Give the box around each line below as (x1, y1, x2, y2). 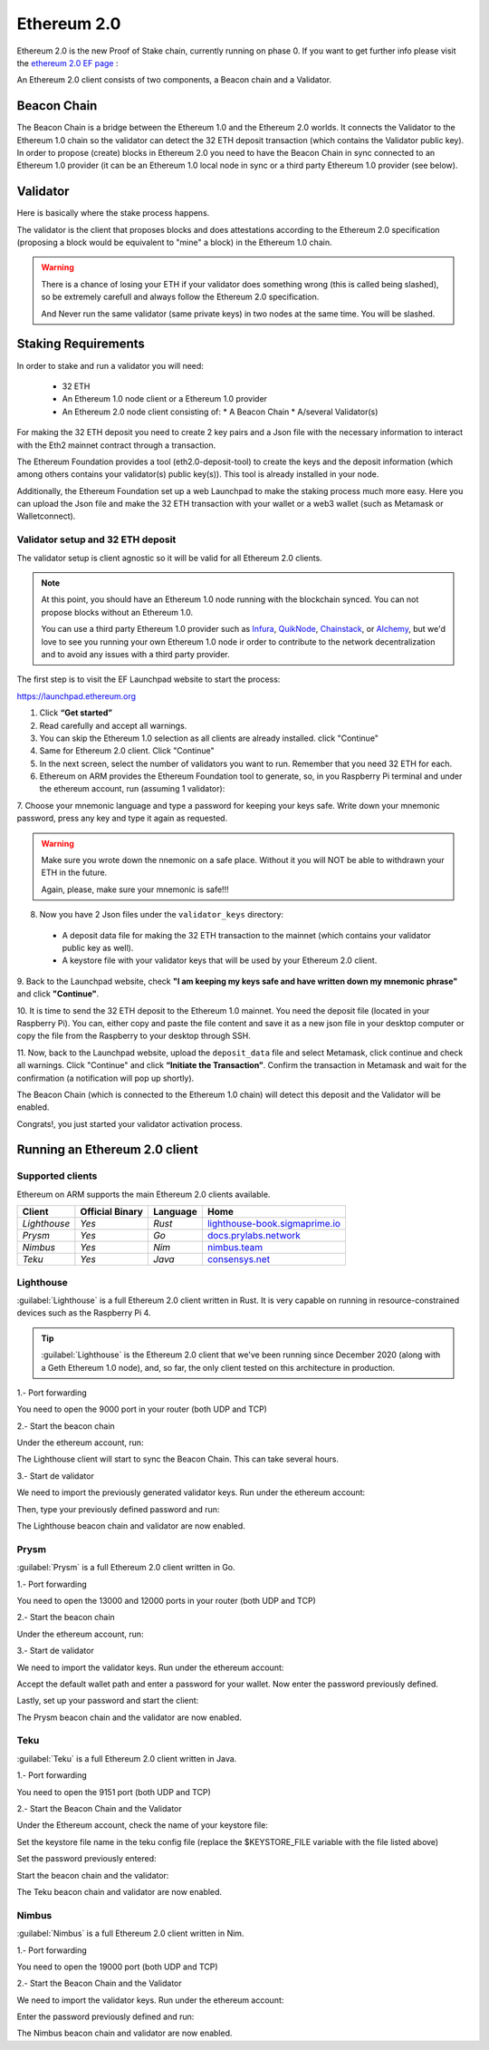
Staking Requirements (16, 336, 145, 352)
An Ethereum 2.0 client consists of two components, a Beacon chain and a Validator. (16, 74, 332, 85)
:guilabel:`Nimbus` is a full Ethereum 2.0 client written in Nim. (16, 1928, 244, 1939)
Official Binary (80, 1206, 144, 1219)
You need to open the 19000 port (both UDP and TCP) (16, 1961, 218, 1972)
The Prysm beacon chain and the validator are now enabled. (16, 1712, 242, 1723)
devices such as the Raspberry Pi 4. (16, 1307, 151, 1318)
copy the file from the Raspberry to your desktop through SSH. (16, 1030, 251, 1042)
